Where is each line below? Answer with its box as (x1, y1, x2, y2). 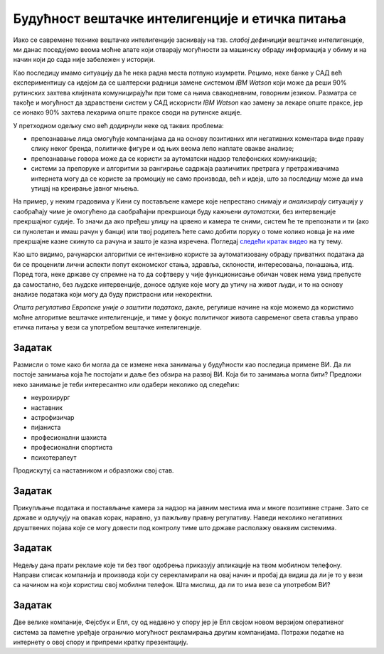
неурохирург (31, 394, 70, 402)
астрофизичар (31, 413, 75, 421)
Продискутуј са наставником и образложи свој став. (13, 466, 174, 475)
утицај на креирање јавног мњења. (31, 184, 139, 193)
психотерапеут (31, 453, 77, 462)
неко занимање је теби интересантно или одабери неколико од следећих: (13, 380, 240, 389)
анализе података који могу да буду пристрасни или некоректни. (13, 290, 213, 298)
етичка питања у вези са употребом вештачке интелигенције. (13, 323, 202, 332)
